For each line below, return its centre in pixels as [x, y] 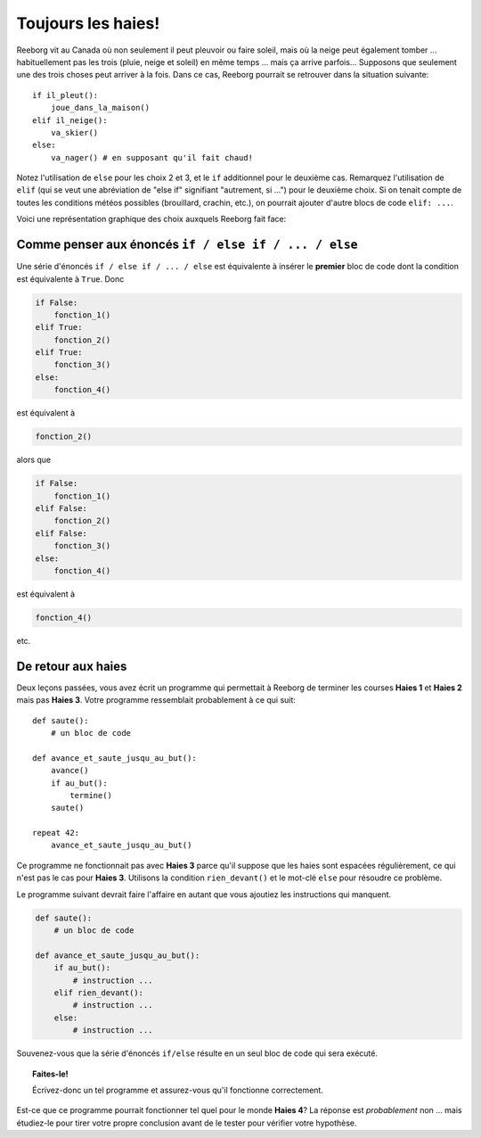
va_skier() [74, 132]
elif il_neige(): [70, 120]
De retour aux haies [72, 666]
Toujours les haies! [88, 23]
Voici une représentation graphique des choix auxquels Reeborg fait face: [151, 219]
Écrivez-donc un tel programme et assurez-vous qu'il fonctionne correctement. [178, 1090]
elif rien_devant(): [99, 993]
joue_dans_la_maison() [100, 108]
